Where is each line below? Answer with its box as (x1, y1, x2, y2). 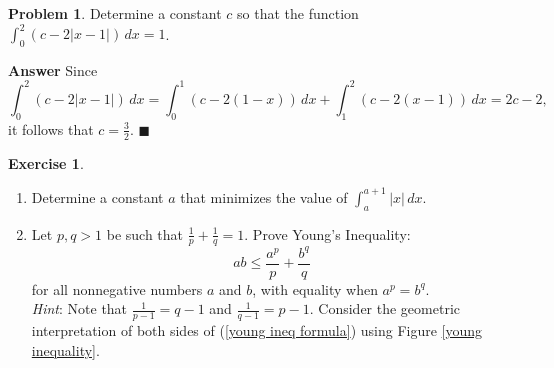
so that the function (237, 3, 359, 23)
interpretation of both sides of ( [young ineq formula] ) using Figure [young (31, 320, 483, 341)
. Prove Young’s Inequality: (244, 223, 411, 244)
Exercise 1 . (8, 152, 84, 173)
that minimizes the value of (180, 186, 348, 207)
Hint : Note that (31, 298, 128, 319)
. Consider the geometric (309, 298, 460, 319)
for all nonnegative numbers (31, 278, 203, 299)
